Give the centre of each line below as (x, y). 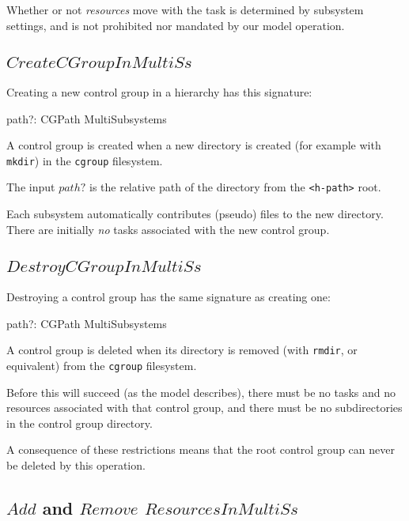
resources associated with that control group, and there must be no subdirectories (204, 408)
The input (31, 187)
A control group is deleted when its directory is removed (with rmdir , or (182, 350)
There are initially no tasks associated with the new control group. (168, 229)
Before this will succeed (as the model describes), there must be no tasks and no (201, 392)
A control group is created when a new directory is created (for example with (194, 145)
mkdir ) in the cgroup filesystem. (85, 160)
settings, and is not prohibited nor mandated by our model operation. (176, 25)
